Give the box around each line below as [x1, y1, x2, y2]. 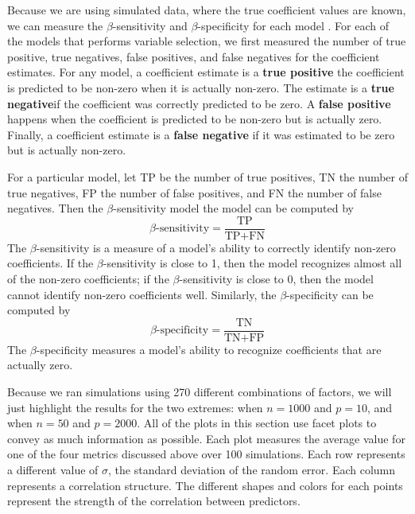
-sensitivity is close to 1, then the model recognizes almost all [103, 255, 402, 271]
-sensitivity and [112, 17, 188, 33]
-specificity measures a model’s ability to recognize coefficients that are [36, 341, 382, 357]
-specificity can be [286, 286, 374, 302]
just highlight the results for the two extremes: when [7, 399, 263, 415]
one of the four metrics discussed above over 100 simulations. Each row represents [7, 446, 405, 462]
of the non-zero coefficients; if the [7, 270, 169, 286]
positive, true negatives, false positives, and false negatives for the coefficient [7, 48, 380, 64]
